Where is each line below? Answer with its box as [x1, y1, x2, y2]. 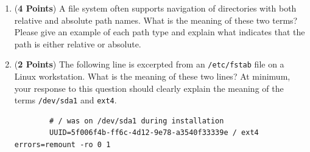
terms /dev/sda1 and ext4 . [14, 94, 117, 106]
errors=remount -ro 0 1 [14, 140, 111, 150]
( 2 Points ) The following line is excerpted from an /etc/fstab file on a [14, 58, 284, 71]
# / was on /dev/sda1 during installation [49, 116, 224, 125]
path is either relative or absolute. [14, 37, 141, 50]
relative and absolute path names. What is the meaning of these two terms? [14, 13, 298, 26]
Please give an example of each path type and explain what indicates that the [14, 26, 305, 38]
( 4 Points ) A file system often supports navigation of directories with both [14, 2, 297, 14]
